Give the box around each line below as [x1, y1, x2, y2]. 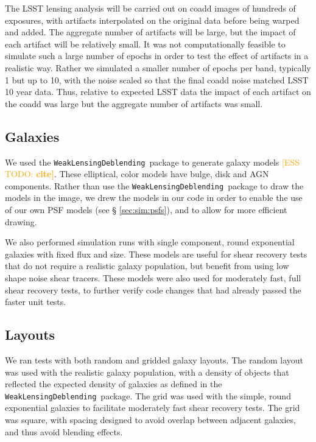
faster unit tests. [5, 295, 66, 308]
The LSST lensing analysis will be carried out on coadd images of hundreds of [5, 2, 296, 14]
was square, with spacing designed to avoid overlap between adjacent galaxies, [5, 413, 296, 426]
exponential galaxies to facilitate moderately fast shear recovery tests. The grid [5, 401, 300, 414]
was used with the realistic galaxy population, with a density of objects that [5, 365, 289, 378]
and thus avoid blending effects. [5, 425, 123, 438]
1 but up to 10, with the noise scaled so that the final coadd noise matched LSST [5, 73, 309, 86]
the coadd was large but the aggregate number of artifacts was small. [5, 97, 263, 110]
